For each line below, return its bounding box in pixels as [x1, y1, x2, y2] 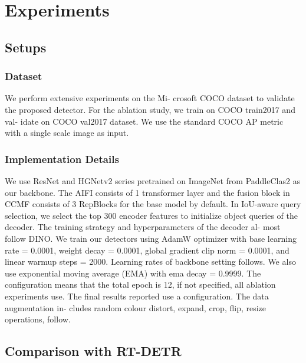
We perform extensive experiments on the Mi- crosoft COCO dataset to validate [5, 92, 295, 104]
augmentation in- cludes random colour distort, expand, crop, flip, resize [5, 301, 266, 314]
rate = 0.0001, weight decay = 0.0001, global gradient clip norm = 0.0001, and [5, 244, 289, 256]
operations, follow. [5, 313, 71, 325]
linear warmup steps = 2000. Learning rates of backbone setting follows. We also [5, 255, 296, 268]
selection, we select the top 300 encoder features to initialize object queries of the [5, 209, 298, 221]
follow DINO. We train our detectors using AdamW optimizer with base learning [5, 232, 297, 244]
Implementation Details [5, 151, 119, 166]
